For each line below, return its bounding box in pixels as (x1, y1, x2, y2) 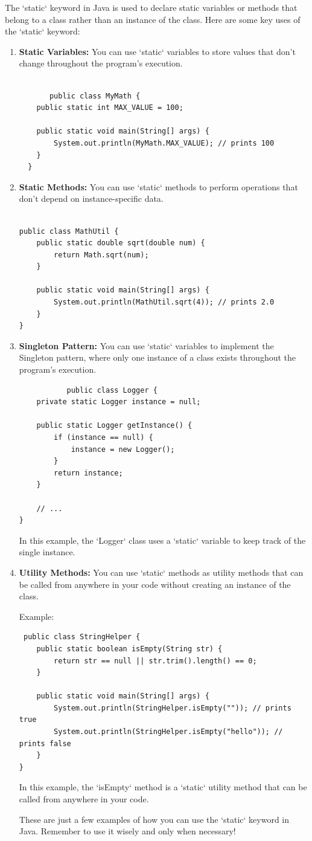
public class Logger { (66, 385, 158, 395)
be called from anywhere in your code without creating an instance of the (19, 578, 291, 590)
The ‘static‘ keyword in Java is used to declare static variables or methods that (5, 1, 298, 13)
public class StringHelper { (23, 633, 141, 642)
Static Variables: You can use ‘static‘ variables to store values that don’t (19, 45, 296, 57)
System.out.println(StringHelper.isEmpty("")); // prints (54, 703, 291, 712)
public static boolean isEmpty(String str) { (36, 644, 223, 653)
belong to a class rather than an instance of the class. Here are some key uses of (5, 13, 301, 25)
